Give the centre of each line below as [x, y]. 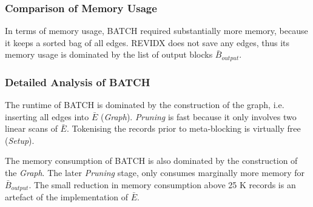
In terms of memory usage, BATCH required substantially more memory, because [156, 31]
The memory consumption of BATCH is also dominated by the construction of [151, 161]
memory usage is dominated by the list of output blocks [109, 54]
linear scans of [31, 128]
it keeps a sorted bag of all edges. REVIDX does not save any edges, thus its [147, 42]
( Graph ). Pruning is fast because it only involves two [198, 116]
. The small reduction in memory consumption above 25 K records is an [162, 184]
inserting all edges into [47, 116]
